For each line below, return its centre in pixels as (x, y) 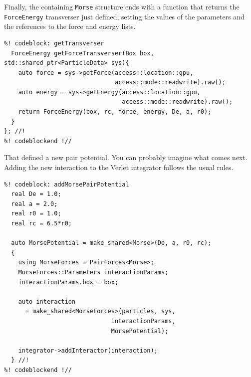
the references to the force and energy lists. (70, 26)
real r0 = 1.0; (36, 214)
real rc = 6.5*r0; (42, 223)
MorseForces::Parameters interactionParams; (93, 272)
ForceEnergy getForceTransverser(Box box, (83, 53)
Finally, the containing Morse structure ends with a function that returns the (122, 6)
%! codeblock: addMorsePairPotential (67, 184)
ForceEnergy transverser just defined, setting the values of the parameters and (124, 16)
